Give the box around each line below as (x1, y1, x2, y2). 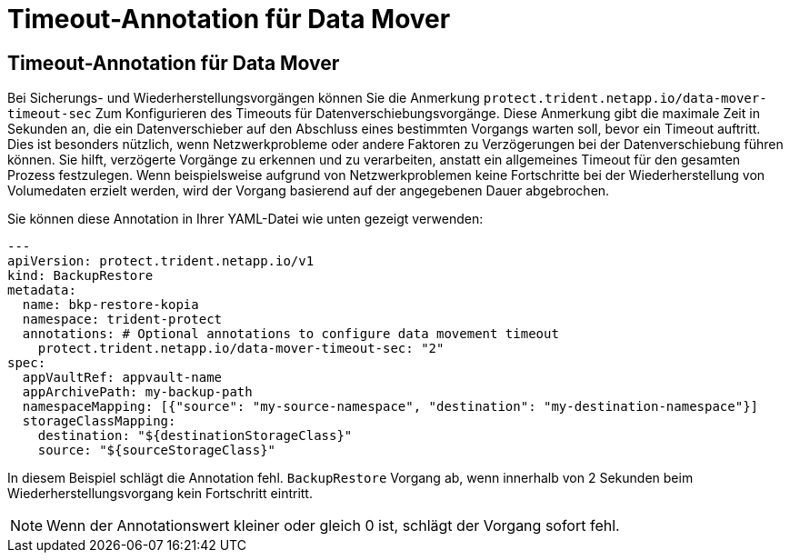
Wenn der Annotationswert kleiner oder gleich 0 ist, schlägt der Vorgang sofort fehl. (46, 516, 620, 535)
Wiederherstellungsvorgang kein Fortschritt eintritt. (7, 485, 313, 502)
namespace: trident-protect (22, 312, 223, 327)
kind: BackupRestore (7, 268, 154, 284)
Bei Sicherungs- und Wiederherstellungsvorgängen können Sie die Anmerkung (7, 90, 480, 106)
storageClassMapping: (22, 414, 176, 429)
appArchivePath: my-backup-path (22, 385, 253, 400)
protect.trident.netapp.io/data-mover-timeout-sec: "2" (37, 341, 445, 356)
